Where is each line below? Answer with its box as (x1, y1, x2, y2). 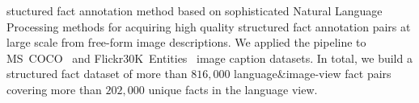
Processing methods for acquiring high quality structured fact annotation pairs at (6, 18, 411, 35)
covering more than (6, 80, 102, 97)
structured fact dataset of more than (6, 65, 188, 82)
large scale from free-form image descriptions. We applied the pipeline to (6, 34, 366, 51)
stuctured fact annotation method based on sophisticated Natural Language (6, 2, 383, 19)
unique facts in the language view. (148, 80, 318, 97)
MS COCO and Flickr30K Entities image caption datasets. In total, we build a (6, 49, 413, 66)
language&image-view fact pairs (234, 65, 391, 82)
